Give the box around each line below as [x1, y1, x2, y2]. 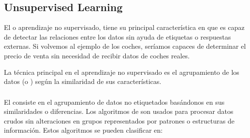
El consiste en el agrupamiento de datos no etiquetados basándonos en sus [4, 97, 225, 107]
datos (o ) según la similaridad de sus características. [4, 76, 162, 86]
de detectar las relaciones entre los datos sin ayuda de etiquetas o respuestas [4, 31, 231, 41]
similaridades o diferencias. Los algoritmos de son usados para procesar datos [4, 106, 233, 116]
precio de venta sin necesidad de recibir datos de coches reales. [4, 50, 190, 60]
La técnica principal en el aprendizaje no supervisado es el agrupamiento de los [4, 67, 239, 77]
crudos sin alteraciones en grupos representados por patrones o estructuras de [4, 115, 235, 125]
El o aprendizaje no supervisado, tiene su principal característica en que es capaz [4, 22, 245, 32]
